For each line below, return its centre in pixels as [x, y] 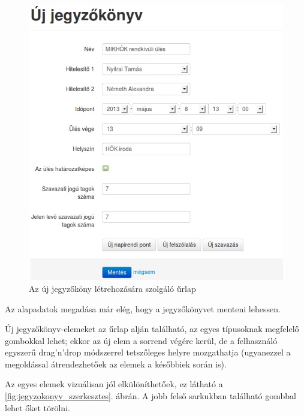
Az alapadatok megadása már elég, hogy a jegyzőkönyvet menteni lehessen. [143, 308]
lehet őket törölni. [37, 407]
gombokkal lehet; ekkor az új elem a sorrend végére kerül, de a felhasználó [141, 340]
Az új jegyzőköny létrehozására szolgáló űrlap [112, 288]
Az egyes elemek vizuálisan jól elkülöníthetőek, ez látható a [114, 384]
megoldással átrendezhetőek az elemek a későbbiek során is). [116, 364]
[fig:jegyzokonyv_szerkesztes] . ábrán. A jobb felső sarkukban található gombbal [151, 396]
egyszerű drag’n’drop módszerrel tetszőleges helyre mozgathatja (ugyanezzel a [148, 352]
